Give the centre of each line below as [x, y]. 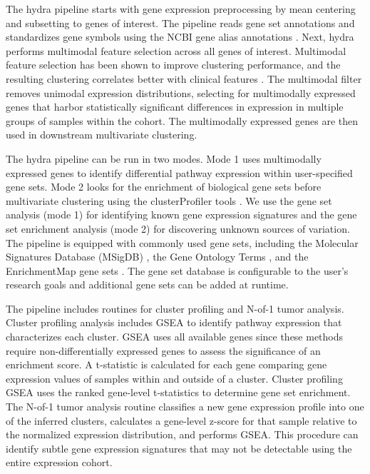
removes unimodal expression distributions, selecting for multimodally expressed [181, 92]
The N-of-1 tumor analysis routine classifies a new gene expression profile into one [185, 407]
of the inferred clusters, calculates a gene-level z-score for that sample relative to [181, 420]
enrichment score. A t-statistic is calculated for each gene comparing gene [166, 364]
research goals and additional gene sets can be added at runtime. [147, 284]
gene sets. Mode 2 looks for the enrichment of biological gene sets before [164, 187]
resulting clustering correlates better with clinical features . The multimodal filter [184, 78]
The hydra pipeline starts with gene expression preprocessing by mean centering [181, 9]
